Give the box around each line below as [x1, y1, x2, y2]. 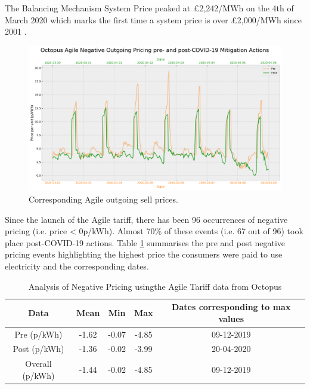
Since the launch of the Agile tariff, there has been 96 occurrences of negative [5, 213, 288, 225]
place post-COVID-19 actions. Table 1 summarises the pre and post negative [5, 236, 286, 249]
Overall [25, 357, 52, 370]
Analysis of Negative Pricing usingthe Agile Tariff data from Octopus [28, 280, 282, 292]
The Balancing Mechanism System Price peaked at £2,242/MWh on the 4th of [5, 2, 294, 14]
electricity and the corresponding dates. [5, 259, 149, 272]
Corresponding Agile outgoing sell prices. [29, 193, 178, 206]
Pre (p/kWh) [14, 327, 63, 340]
